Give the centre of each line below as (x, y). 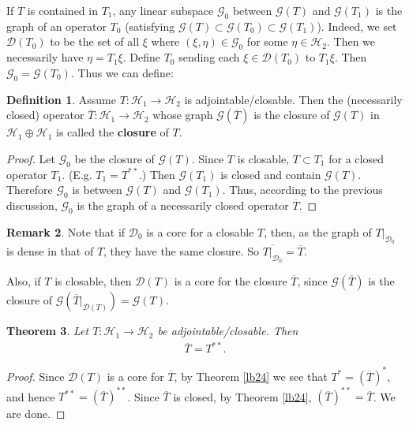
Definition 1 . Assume (61, 99)
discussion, (32, 205)
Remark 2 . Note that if (66, 231)
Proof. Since (36, 376)
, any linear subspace (163, 10)
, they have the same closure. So (181, 250)
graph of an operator (56, 26)
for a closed (356, 158)
